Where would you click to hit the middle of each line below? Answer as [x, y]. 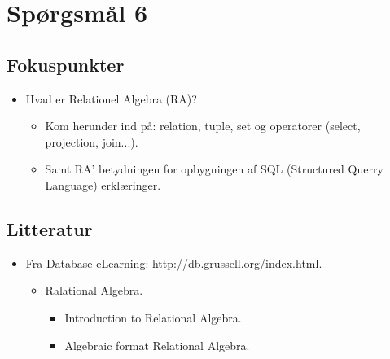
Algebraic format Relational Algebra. [157, 345]
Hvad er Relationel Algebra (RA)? [111, 98]
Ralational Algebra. [94, 290]
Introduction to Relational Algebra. [153, 317]
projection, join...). [92, 141]
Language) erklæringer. [103, 184]
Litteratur [50, 228]
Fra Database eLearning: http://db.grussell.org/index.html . [174, 263]
